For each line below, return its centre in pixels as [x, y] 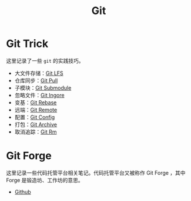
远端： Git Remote [36, 110]
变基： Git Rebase [36, 102]
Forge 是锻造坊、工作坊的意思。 [45, 180]
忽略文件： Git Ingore [39, 95]
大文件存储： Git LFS [39, 73]
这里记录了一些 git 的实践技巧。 [45, 60]
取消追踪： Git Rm [36, 132]
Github [23, 192]
